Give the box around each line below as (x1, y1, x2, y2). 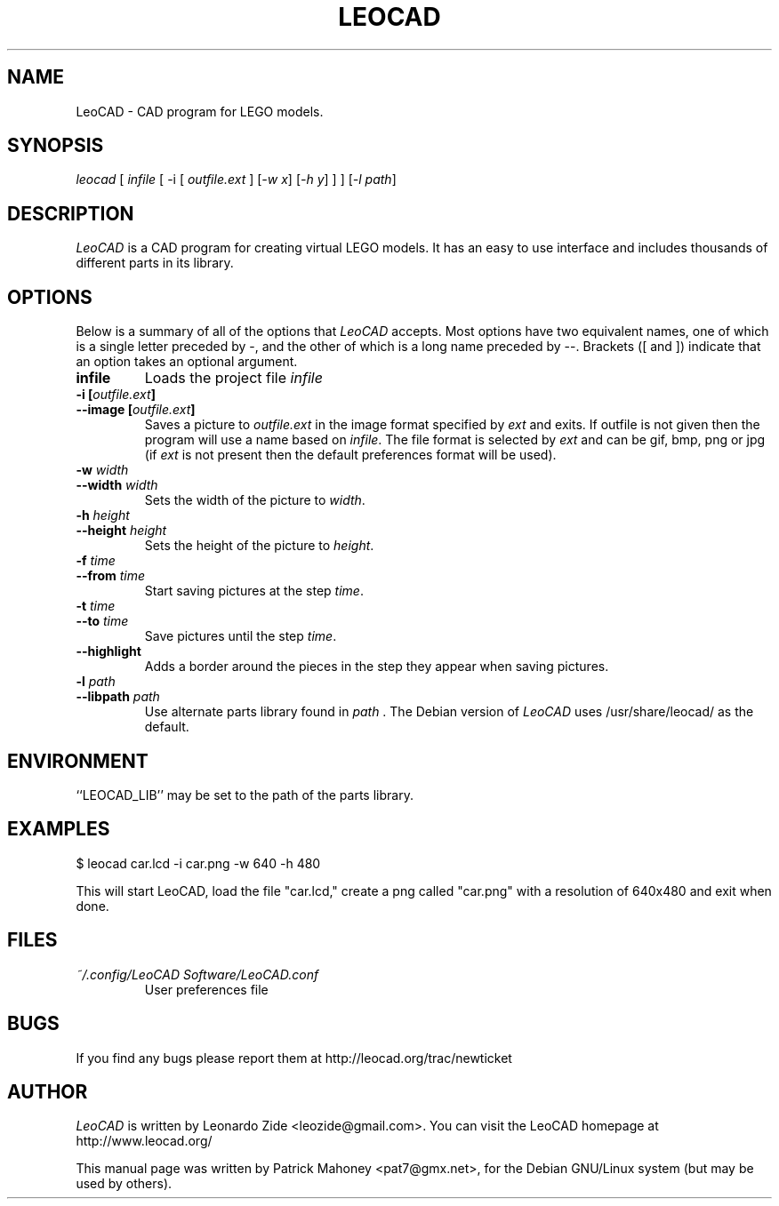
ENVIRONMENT (7, 749, 149, 772)
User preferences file (144, 981, 269, 997)
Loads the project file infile (144, 369, 323, 387)
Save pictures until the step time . (144, 628, 337, 644)
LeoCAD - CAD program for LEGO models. (76, 103, 324, 119)
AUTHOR (7, 1080, 88, 1103)
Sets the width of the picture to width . (144, 492, 365, 508)
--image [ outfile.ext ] (76, 402, 196, 418)
